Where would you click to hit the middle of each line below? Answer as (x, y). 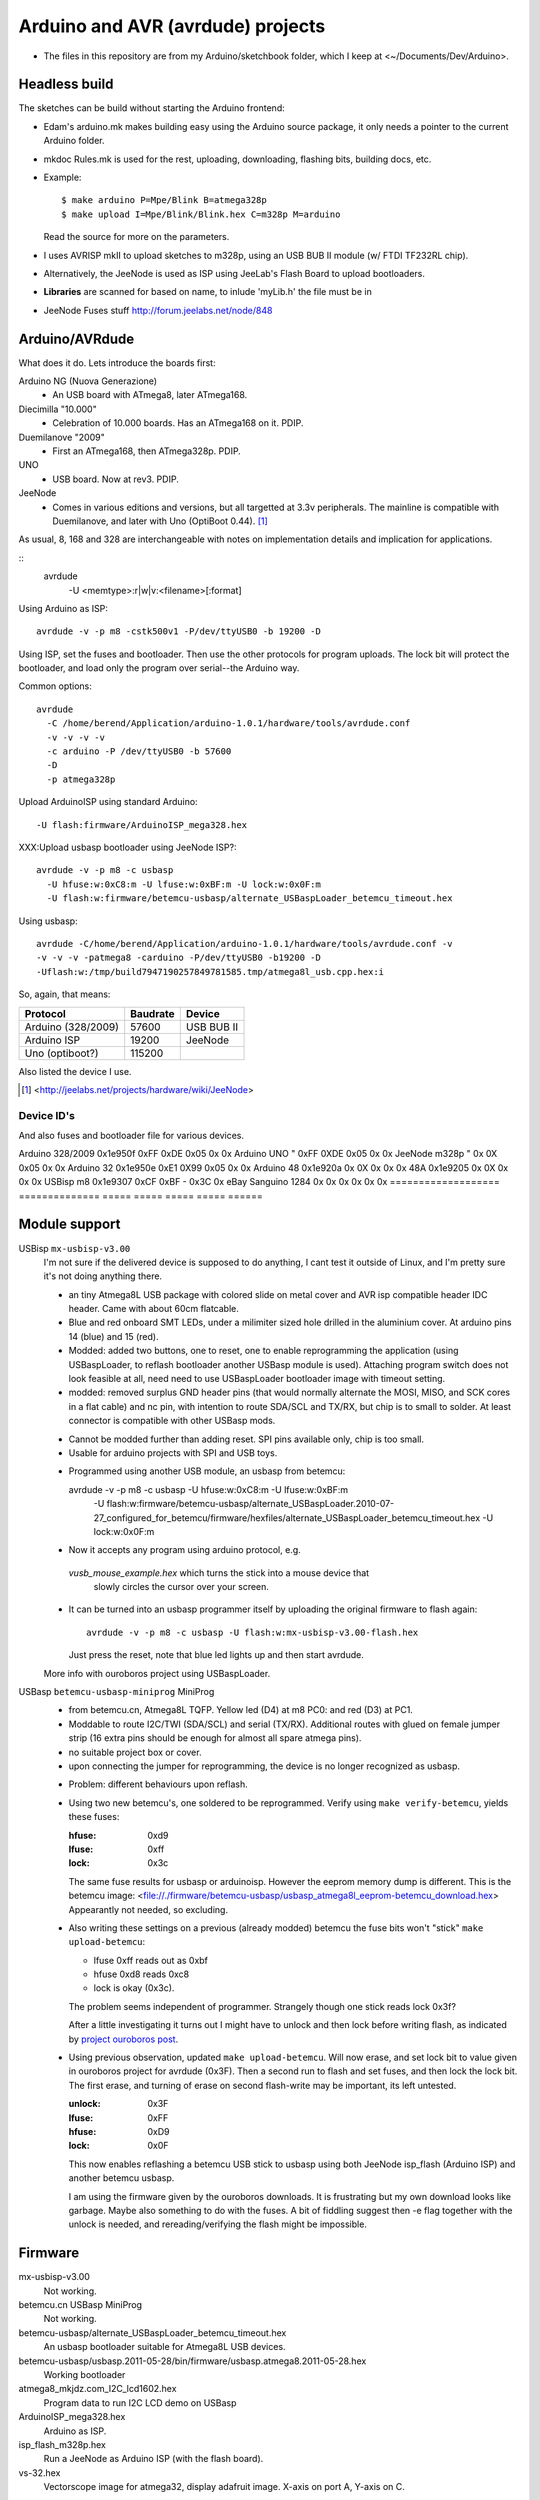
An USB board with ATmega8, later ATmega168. (150, 395)
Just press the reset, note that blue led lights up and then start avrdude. (216, 1655)
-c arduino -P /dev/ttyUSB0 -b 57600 (139, 751)
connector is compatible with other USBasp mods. (172, 1421)
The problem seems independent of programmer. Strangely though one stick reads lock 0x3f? (262, 2006)
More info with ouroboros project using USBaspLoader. (157, 1673)
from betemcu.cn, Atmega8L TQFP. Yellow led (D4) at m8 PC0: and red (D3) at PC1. (241, 1710)
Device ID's (46, 1115)
